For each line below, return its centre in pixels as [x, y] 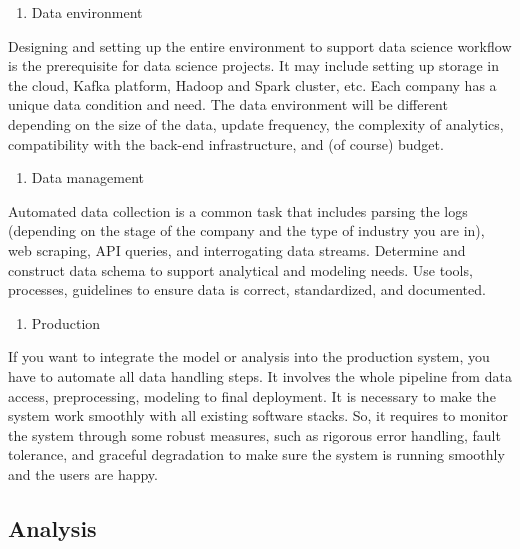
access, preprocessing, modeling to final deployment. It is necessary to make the [252, 395]
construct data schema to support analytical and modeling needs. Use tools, [240, 269]
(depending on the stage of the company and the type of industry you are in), [246, 230]
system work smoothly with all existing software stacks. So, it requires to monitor [258, 415]
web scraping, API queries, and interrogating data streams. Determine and [237, 249]
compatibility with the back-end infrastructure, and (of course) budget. [226, 143]
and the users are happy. [83, 473]
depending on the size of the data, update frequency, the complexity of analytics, [256, 123]
